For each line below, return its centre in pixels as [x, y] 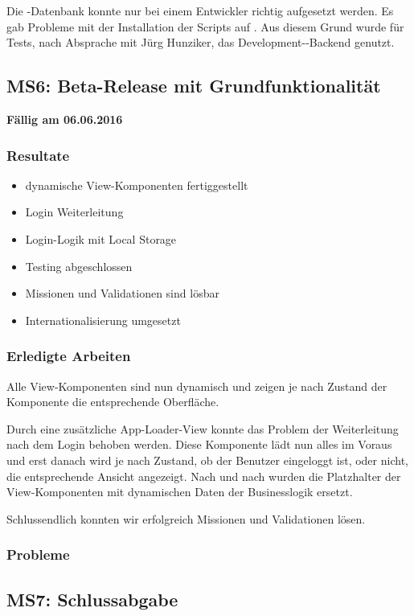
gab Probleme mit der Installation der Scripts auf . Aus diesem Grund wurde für [205, 26]
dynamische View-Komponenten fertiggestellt [137, 185]
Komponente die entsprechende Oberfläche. [113, 402]
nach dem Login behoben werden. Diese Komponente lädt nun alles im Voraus [199, 444]
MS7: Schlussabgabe [92, 599]
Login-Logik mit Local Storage [101, 238]
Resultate [38, 155]
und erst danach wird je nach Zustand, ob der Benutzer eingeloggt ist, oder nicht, [207, 460]
